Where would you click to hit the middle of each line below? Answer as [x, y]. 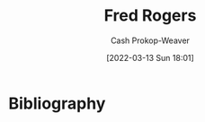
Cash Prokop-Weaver [150, 40]
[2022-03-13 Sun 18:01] [150, 57]
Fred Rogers [150, 16]
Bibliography [57, 103]
